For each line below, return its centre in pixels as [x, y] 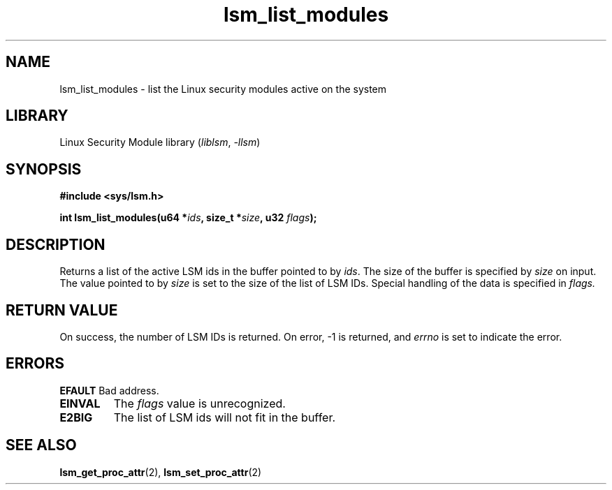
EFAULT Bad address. [109, 390]
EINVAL [80, 403]
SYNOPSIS [44, 169]
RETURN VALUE [62, 310]
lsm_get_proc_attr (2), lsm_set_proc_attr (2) [161, 472]
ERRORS [35, 364]
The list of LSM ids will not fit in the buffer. [225, 417]
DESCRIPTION [56, 244]
